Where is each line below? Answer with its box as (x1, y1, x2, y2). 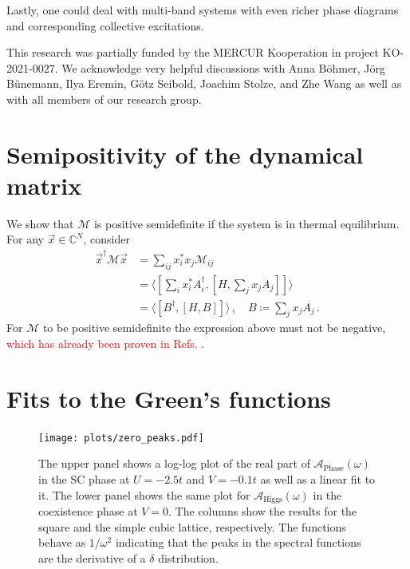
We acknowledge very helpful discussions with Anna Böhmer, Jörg (61, 59, 385, 76)
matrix (6, 168, 82, 201)
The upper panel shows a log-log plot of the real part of (38, 455, 310, 472)
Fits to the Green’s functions (6, 381, 331, 414)
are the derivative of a (38, 549, 146, 566)
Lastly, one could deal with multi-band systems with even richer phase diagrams (6, 2, 399, 18)
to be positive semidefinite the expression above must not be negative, (42, 319, 386, 336)
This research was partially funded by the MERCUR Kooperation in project (6, 44, 379, 61)
